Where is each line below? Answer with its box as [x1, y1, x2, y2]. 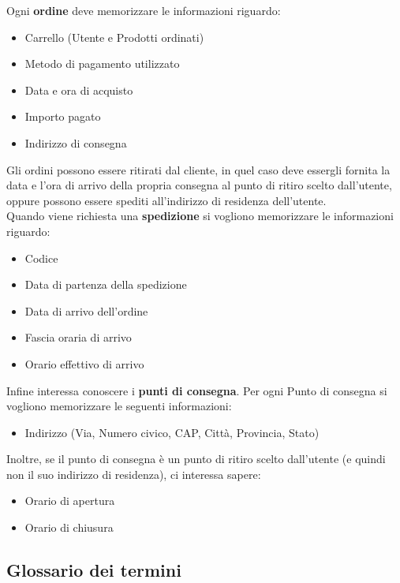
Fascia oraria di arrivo [24, 329, 132, 346]
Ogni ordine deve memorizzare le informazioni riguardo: [6, 2, 281, 18]
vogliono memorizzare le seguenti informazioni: [6, 398, 232, 414]
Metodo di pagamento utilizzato [24, 55, 180, 72]
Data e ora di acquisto [24, 81, 133, 98]
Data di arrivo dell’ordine [24, 302, 148, 319]
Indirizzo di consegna [24, 134, 127, 151]
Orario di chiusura [24, 519, 114, 536]
